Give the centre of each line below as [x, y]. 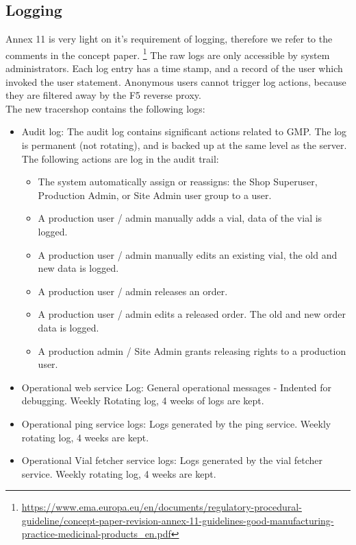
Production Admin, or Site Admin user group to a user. [155, 195]
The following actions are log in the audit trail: [120, 158]
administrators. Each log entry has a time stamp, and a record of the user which [174, 68]
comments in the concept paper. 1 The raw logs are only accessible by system [168, 54]
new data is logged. [78, 268]
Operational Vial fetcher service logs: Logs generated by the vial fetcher [172, 460]
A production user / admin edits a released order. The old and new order [192, 314]
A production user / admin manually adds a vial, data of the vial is [180, 218]
